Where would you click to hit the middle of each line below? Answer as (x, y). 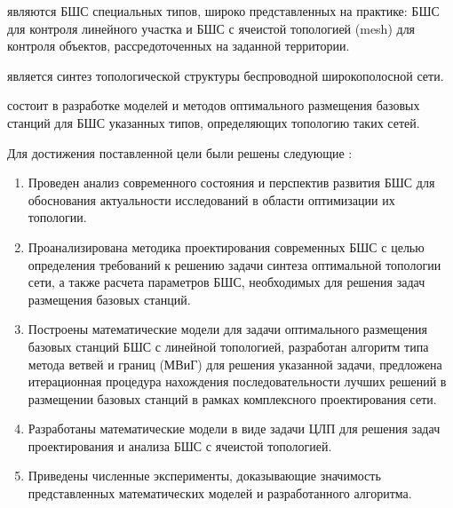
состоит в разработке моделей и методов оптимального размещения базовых (214, 105)
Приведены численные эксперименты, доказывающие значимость (204, 476)
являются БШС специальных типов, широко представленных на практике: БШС (223, 11)
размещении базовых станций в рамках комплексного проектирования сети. (232, 398)
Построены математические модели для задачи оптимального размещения (227, 329)
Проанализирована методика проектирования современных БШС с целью (226, 246)
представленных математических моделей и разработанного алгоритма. (220, 493)
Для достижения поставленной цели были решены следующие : (180, 152)
